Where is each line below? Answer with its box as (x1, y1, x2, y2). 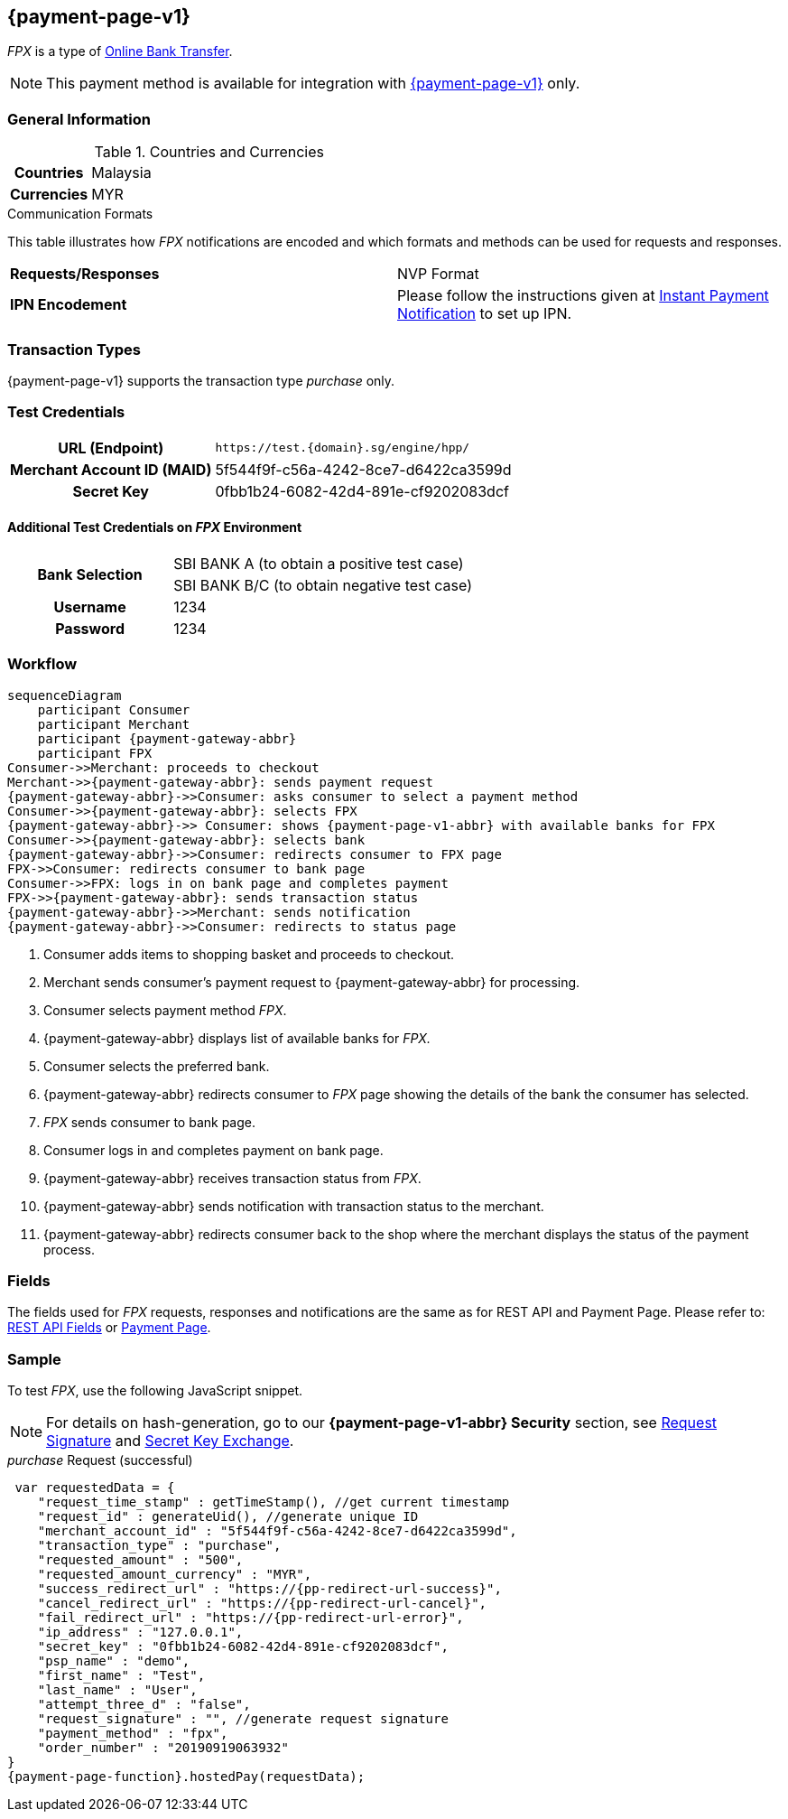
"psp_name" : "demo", (37, 1654, 190, 1669)
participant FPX (37, 745, 153, 760)
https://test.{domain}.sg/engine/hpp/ (215, 441, 470, 455)
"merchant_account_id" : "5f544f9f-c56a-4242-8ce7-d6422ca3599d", (37, 1524, 517, 1539)
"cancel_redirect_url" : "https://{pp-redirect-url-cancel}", (37, 1596, 487, 1611)
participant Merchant (37, 716, 190, 732)
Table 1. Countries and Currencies (94, 143, 324, 162)
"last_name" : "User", (37, 1683, 198, 1698)
